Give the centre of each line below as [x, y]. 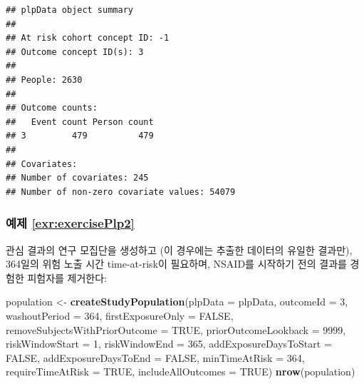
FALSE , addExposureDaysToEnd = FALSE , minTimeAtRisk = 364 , [155, 357]
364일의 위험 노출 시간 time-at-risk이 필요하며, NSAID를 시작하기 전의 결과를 [176, 264]
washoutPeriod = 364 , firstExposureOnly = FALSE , [120, 315]
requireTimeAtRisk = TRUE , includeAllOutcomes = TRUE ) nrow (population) [181, 372]
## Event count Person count [80, 122]
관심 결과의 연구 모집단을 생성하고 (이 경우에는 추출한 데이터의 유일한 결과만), [179, 249]
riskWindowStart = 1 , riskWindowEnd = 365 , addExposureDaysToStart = [169, 344]
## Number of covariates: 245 [77, 178]
